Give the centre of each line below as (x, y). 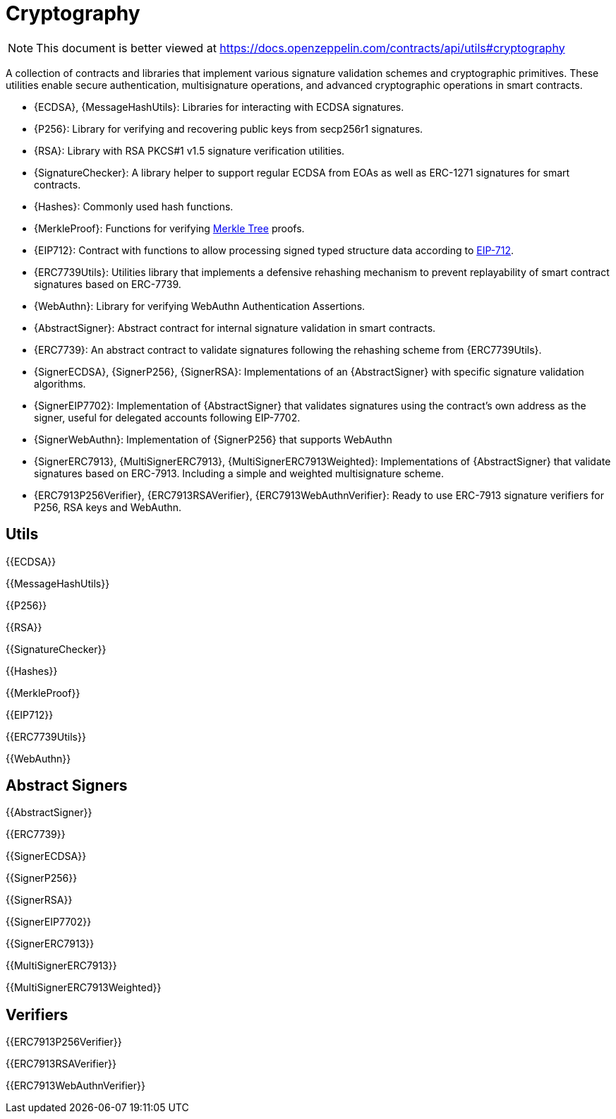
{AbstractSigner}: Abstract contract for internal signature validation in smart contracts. (235, 328)
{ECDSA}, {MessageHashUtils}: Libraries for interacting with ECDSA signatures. (219, 107)
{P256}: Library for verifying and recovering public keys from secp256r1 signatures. (229, 128)
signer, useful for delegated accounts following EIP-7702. (167, 417)
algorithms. (60, 383)
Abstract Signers (67, 786)
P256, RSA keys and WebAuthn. (108, 507)
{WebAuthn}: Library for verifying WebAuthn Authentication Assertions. (200, 306)
